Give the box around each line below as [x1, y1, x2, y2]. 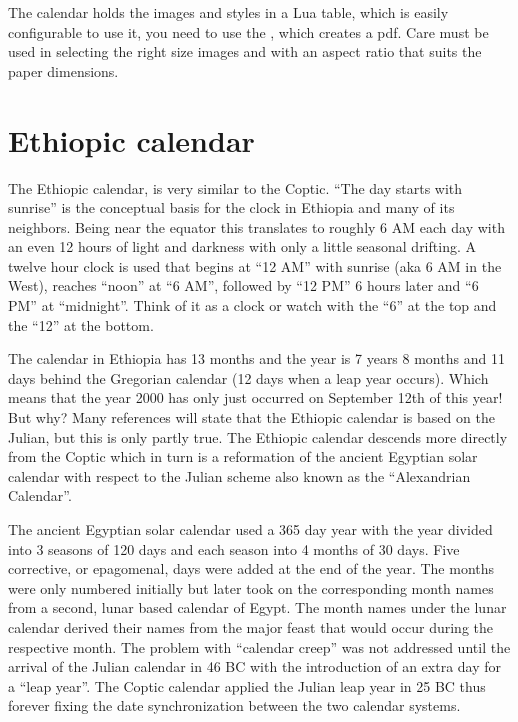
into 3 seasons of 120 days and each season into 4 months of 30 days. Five [8, 538, 460, 559]
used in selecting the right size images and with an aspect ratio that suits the [8, 41, 482, 62]
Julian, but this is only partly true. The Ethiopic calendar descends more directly [8, 426, 508, 447]
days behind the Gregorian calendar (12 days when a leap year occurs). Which [8, 367, 489, 388]
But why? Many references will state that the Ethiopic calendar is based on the [8, 407, 495, 428]
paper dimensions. [8, 60, 119, 81]
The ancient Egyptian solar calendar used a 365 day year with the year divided [8, 519, 493, 539]
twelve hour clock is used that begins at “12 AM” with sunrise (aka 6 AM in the [8, 255, 502, 276]
